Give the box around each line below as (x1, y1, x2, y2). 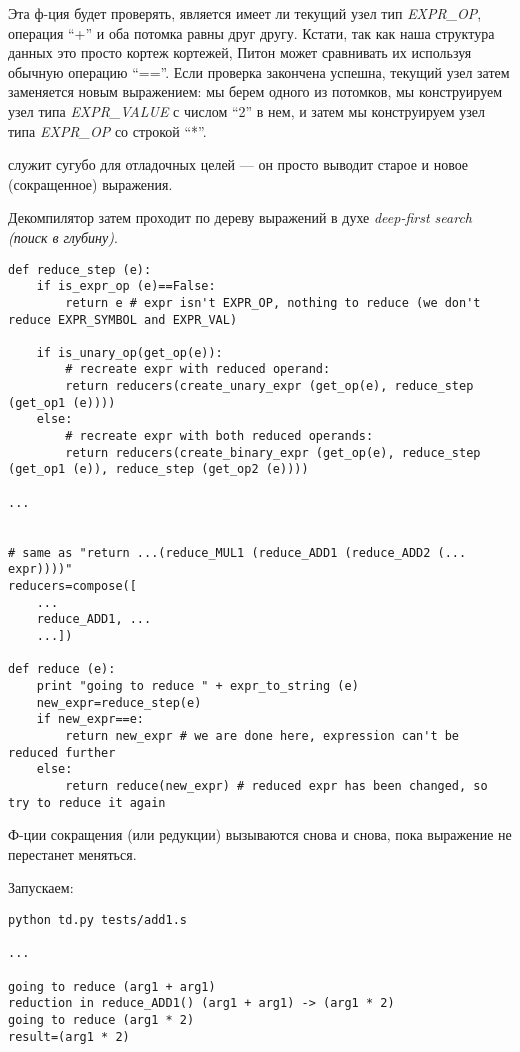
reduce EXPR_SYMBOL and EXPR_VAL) (8, 312, 238, 327)
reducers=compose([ (8, 579, 137, 593)
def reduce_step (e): (8, 262, 152, 277)
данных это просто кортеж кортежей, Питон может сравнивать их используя (8, 42, 472, 63)
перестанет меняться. (8, 843, 137, 864)
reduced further (8, 745, 116, 760)
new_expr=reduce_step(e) (36, 695, 202, 710)
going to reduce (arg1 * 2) (8, 1012, 195, 1027)
